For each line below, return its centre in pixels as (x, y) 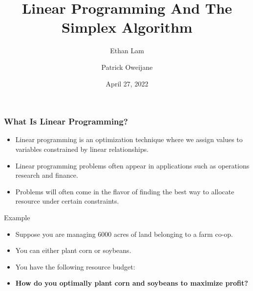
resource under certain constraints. (67, 201)
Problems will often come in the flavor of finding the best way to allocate (125, 191)
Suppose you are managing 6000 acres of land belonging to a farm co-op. (124, 234)
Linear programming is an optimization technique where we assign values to (129, 139)
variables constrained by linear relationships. (82, 149)
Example (17, 217)
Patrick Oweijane (127, 67)
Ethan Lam (127, 51)
